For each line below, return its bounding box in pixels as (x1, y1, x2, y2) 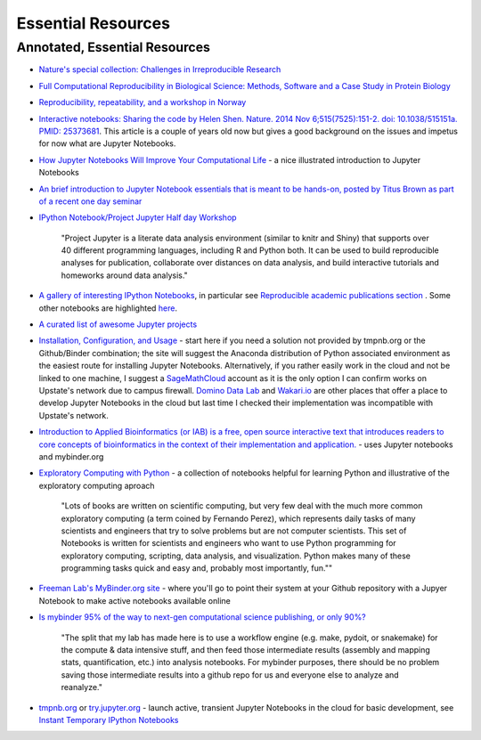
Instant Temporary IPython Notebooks (38, 714, 179, 725)
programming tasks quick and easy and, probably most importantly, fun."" (61, 563, 333, 573)
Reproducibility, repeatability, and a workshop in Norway (38, 97, 247, 108)
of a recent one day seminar (38, 196, 143, 207)
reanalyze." (61, 682, 102, 693)
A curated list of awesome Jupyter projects (38, 319, 198, 329)
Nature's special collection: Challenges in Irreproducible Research (38, 64, 281, 75)
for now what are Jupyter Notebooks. (38, 138, 176, 149)
